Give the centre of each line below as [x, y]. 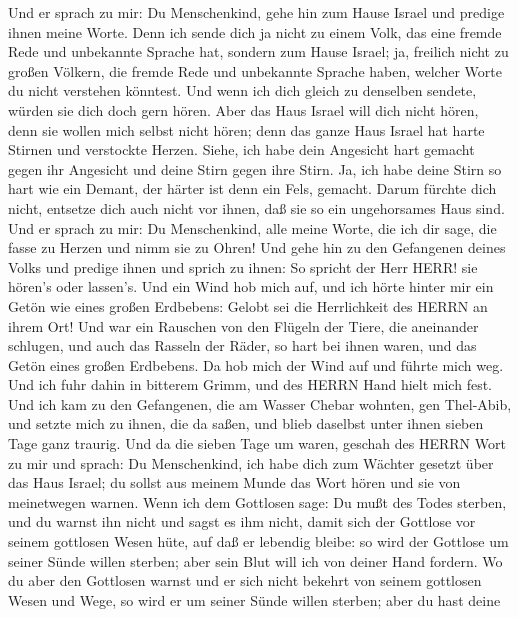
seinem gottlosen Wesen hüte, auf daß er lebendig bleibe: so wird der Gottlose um [258, 541]
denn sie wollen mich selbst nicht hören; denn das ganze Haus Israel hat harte [246, 129]
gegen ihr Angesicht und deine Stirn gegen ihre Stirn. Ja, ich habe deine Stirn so [255, 168]
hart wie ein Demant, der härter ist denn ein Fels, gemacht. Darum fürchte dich [252, 188]
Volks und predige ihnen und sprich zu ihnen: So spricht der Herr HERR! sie [243, 266]
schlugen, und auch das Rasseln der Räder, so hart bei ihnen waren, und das [242, 345]
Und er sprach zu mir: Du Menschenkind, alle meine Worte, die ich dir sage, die [252, 227]
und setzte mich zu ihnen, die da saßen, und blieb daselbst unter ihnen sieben [246, 423]
